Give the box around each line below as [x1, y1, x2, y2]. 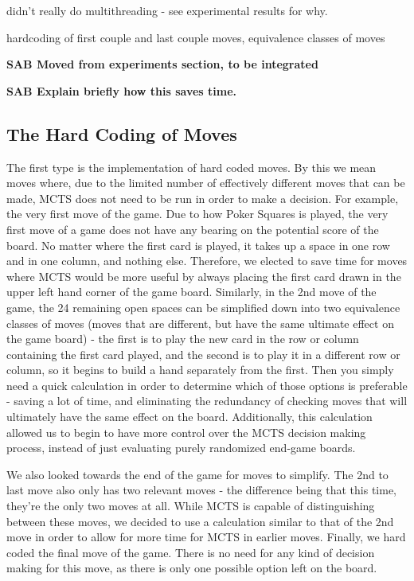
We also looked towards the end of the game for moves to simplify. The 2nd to [6, 466, 389, 482]
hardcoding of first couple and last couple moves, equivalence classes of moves [6, 29, 385, 45]
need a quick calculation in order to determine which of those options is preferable [6, 376, 408, 393]
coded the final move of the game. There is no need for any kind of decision [6, 544, 375, 560]
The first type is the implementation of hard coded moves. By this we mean [6, 158, 377, 175]
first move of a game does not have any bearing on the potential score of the [6, 220, 379, 237]
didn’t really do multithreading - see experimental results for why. [6, 2, 328, 18]
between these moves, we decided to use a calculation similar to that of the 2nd [6, 513, 394, 529]
